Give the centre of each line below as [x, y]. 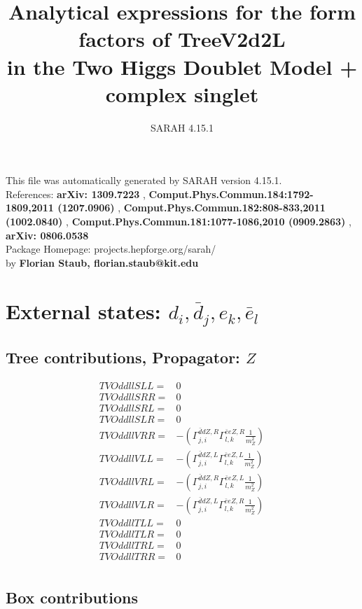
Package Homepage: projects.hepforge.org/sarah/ [111, 249]
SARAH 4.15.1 [182, 127]
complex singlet [182, 93]
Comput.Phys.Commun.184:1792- [231, 194]
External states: [83, 310]
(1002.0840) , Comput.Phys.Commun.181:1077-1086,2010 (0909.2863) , [179, 222]
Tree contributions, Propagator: [123, 357]
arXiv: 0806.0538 [47, 235]
